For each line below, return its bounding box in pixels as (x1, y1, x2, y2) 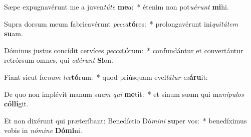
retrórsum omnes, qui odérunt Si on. (4, 55, 113, 65)
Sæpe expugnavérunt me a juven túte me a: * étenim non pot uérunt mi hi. (4, 2, 229, 12)
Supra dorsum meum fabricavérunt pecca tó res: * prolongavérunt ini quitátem (4, 18, 238, 29)
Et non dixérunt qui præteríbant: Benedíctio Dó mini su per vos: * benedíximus (4, 115, 247, 125)
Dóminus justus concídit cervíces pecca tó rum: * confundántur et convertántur (4, 45, 243, 55)
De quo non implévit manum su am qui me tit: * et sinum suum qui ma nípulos (4, 88, 244, 99)
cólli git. (4, 98, 29, 109)
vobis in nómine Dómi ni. (4, 125, 82, 135)
